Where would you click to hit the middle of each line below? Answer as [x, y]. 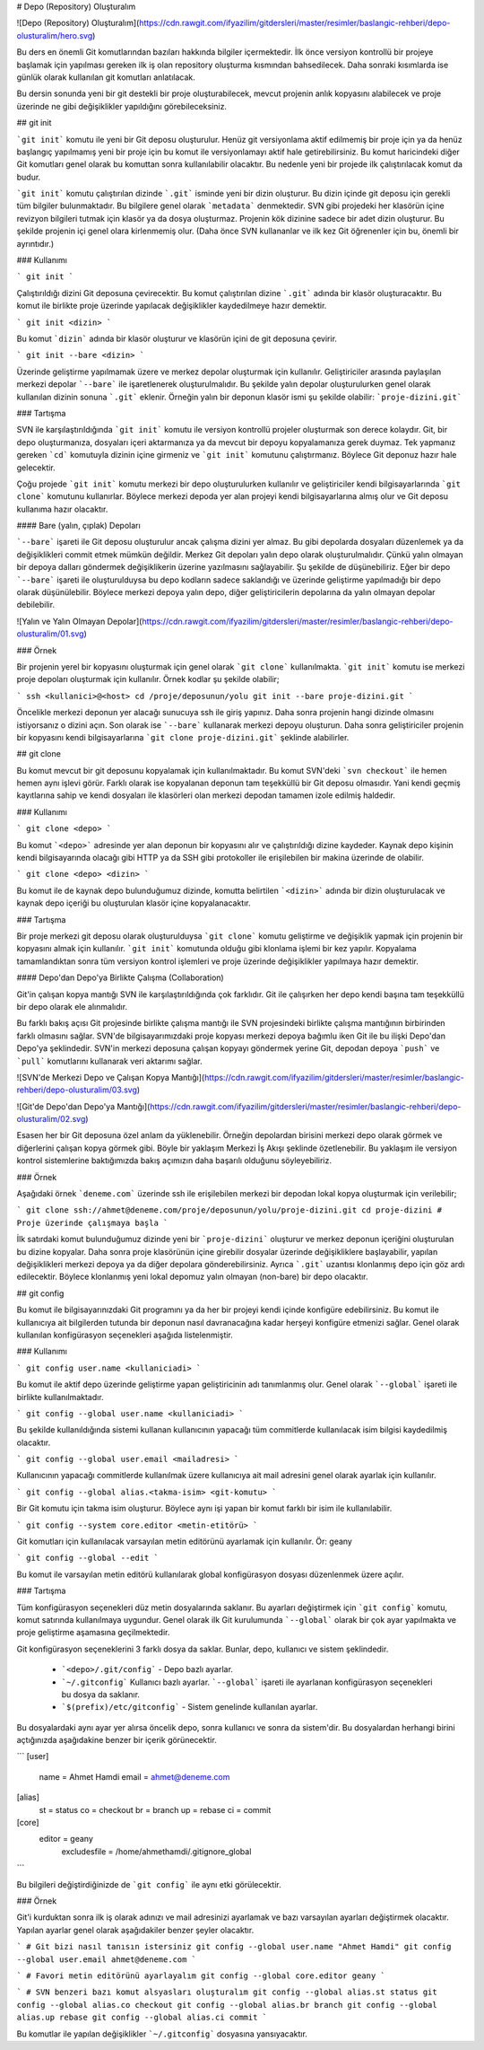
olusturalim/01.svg [50, 634]
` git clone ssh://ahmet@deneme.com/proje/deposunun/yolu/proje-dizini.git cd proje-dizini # [229, 1210]
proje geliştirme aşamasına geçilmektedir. [93, 1633]
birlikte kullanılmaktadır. [60, 1397]
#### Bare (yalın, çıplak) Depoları [78, 526]
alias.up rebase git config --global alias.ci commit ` [142, 2018]
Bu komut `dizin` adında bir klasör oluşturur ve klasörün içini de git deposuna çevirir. [177, 338]
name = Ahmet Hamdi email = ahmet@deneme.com [134, 1776]
